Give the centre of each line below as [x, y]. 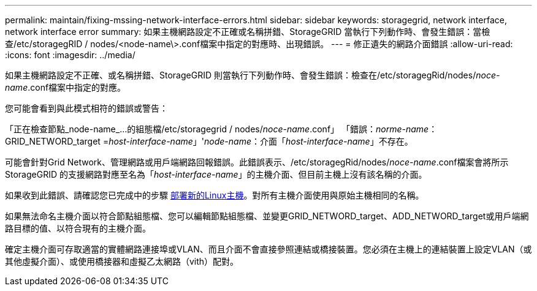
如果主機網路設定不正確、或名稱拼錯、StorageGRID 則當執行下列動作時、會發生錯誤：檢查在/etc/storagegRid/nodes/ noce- [253, 75]
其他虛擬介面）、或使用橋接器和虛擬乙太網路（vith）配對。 [122, 261]
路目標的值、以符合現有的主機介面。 [78, 228]
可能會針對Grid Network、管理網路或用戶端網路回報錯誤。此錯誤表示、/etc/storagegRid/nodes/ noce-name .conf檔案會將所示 [257, 162]
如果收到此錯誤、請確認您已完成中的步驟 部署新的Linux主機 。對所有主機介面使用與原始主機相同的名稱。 [215, 195]
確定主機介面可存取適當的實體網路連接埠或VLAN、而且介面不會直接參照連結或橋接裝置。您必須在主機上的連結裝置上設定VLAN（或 [268, 249]
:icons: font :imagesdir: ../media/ [70, 55]
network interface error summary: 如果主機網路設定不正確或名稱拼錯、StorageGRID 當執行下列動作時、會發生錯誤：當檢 [248, 32]
